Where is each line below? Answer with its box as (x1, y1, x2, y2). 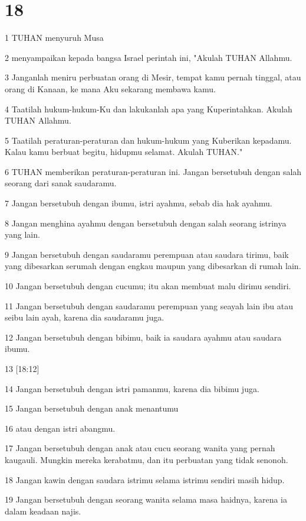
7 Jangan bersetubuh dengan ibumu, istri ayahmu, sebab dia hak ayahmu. (5, 197, 272, 209)
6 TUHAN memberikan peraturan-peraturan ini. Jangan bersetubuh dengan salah (5, 165, 302, 177)
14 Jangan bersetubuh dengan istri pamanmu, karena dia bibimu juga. (5, 382, 259, 394)
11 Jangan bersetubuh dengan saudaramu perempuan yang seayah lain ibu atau (5, 299, 294, 312)
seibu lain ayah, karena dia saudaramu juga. (5, 311, 164, 323)
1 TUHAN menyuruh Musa (5, 31, 104, 44)
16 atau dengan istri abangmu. (5, 422, 116, 434)
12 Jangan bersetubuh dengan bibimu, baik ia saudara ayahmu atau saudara (5, 331, 282, 343)
